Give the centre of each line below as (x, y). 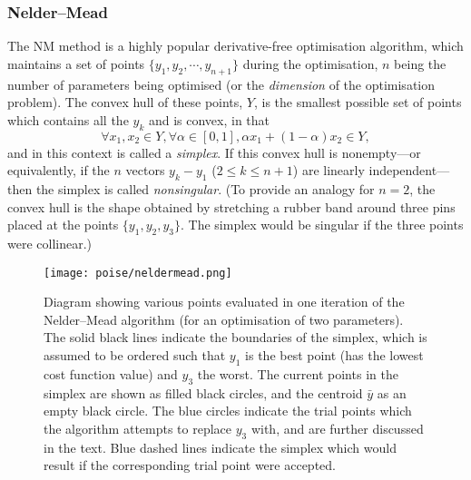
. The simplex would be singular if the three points (322, 225)
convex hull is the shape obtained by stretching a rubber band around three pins (231, 206)
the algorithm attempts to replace (138, 428)
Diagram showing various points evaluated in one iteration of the (224, 302)
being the (420, 63)
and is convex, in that (209, 119)
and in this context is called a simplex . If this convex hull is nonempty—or (214, 152)
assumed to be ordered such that (135, 355)
